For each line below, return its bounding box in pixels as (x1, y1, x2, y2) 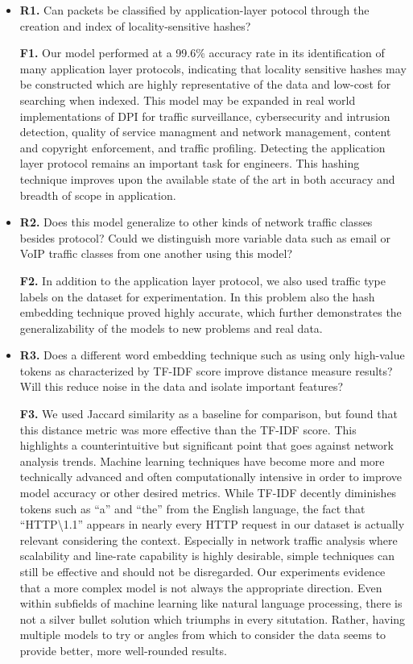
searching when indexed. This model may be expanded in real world (19, 91, 356, 108)
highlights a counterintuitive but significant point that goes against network (19, 437, 394, 454)
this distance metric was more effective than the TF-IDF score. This (19, 421, 357, 438)
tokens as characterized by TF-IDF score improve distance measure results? (19, 362, 393, 379)
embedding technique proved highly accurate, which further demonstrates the (19, 304, 402, 321)
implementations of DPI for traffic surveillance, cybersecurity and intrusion (19, 107, 390, 124)
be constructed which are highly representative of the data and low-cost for (19, 76, 391, 93)
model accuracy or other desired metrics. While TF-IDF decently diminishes (19, 484, 397, 501)
